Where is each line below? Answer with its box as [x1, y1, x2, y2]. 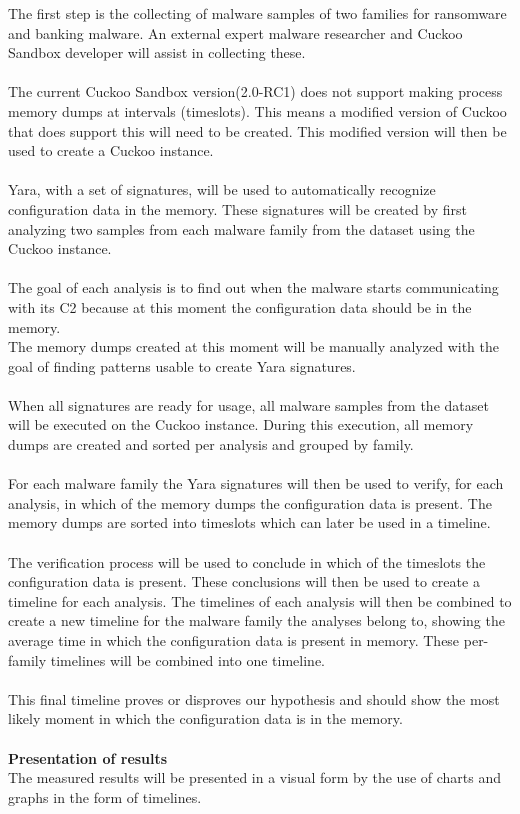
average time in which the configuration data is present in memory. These [8, 630, 460, 650]
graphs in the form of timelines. [8, 786, 202, 807]
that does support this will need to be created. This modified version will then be [8, 120, 507, 141]
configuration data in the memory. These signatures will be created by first [8, 198, 468, 219]
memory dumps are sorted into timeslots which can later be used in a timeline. [8, 512, 491, 533]
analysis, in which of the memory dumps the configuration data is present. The [8, 492, 492, 513]
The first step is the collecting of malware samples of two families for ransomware [8, 3, 507, 23]
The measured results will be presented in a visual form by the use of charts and [8, 767, 502, 788]
